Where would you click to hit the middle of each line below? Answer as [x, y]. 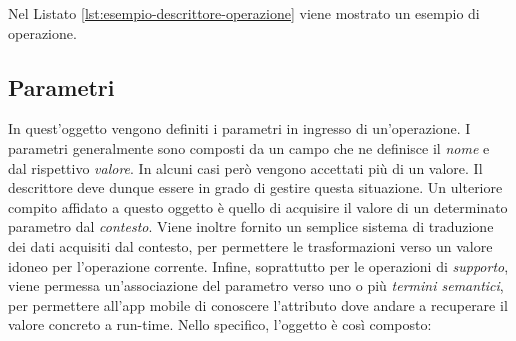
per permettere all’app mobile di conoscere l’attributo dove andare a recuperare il [258, 304]
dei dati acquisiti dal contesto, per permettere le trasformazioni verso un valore [250, 245]
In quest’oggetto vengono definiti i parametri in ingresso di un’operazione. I [239, 128]
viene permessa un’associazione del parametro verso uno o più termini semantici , [256, 285]
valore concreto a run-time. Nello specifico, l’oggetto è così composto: [220, 324]
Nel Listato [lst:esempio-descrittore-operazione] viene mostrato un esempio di [244, 13]
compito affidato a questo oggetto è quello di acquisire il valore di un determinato [258, 206]
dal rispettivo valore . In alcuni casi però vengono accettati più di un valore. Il [245, 167]
